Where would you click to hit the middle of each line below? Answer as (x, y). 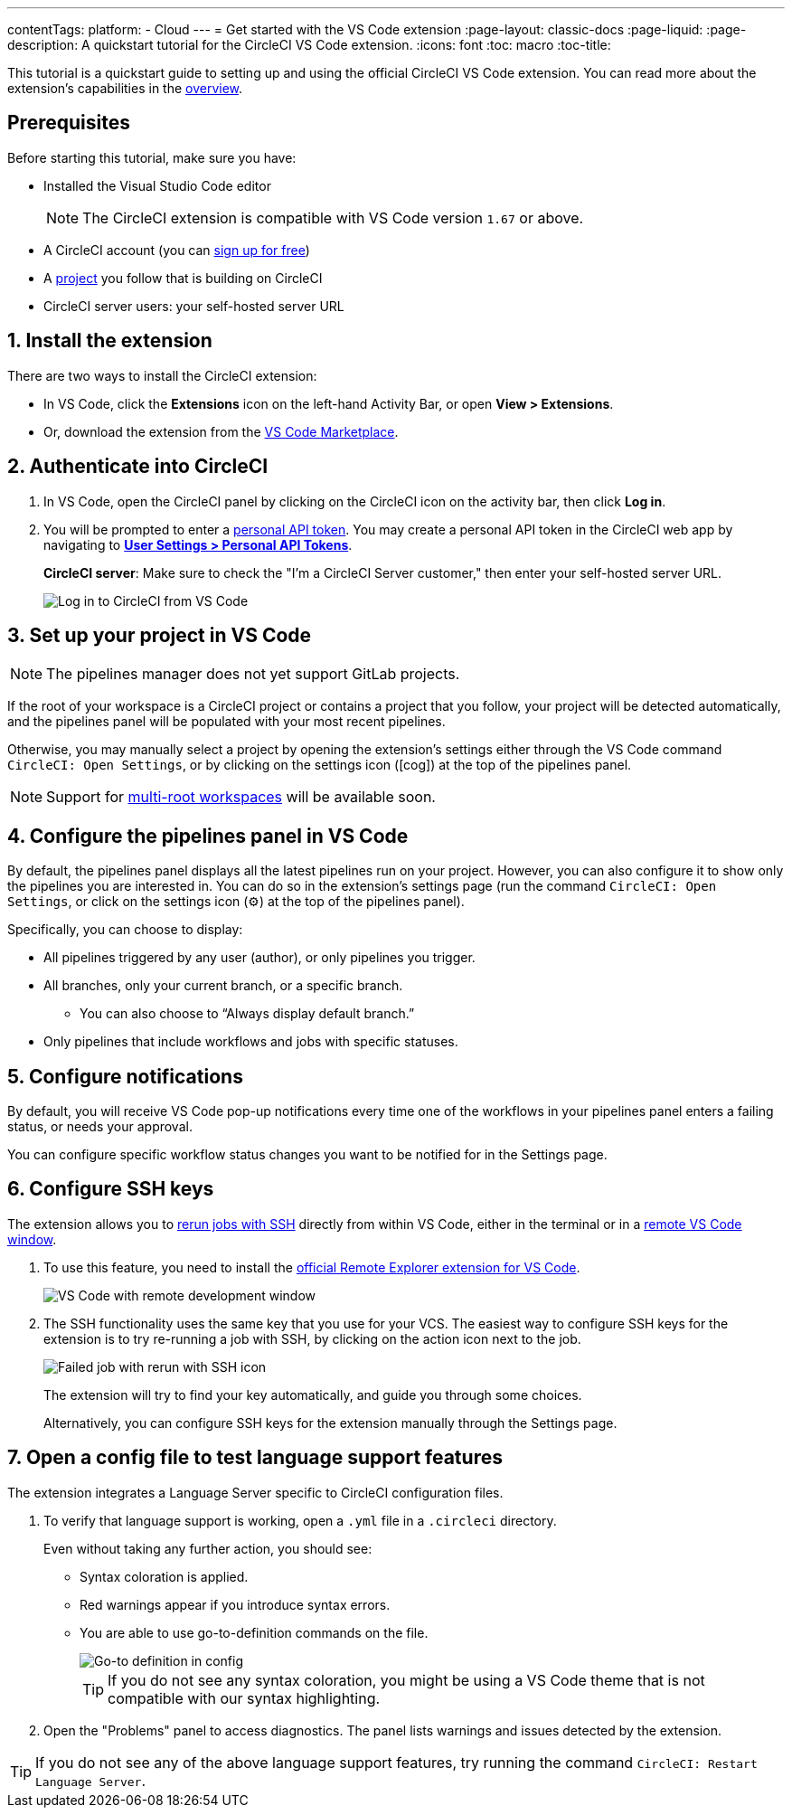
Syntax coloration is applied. (164, 1576)
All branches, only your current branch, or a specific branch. (223, 986)
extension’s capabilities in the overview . (125, 88)
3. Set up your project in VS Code (160, 635)
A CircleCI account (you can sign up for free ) (177, 250)
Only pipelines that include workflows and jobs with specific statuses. (251, 1042)
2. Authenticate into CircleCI (138, 467)
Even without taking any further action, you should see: (208, 1548)
